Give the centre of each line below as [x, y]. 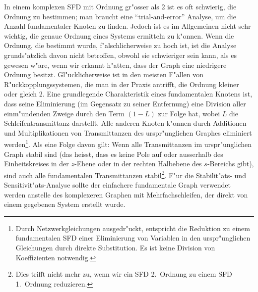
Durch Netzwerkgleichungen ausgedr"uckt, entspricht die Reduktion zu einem [133, 228]
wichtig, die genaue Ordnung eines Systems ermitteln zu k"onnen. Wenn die [119, 35]
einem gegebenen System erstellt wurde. [65, 204]
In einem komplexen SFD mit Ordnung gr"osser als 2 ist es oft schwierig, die [120, 6]
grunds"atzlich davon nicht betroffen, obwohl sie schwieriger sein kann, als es [120, 55]
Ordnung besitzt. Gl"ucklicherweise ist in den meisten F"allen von [104, 74]
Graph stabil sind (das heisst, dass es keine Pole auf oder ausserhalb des [114, 154]
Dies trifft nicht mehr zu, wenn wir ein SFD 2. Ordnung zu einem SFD [124, 274]
